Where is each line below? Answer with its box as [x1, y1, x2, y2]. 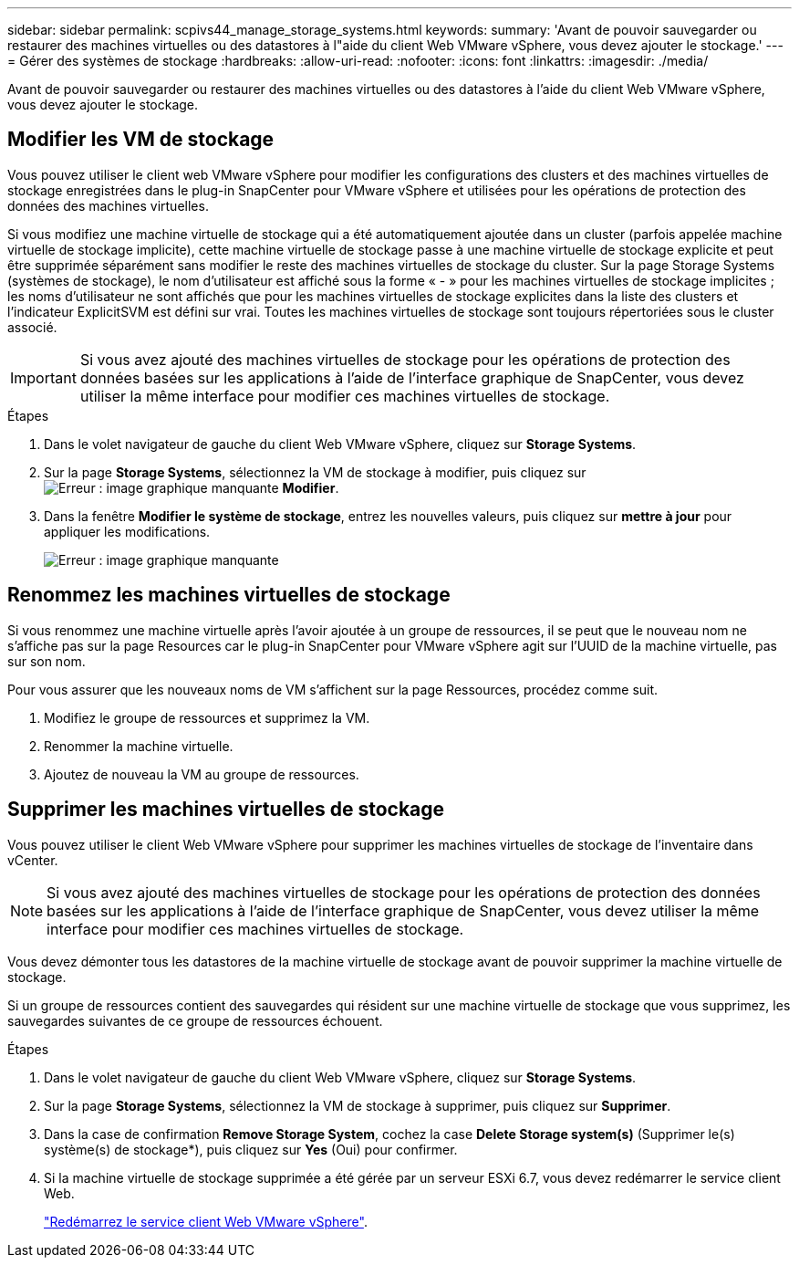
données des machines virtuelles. [7, 197, 209, 214]
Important [10, 368, 77, 387]
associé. [7, 319, 57, 335]
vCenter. [7, 852, 58, 868]
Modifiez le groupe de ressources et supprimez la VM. [44, 709, 370, 726]
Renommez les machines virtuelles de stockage [7, 583, 451, 607]
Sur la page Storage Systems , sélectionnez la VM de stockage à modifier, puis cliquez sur [44, 464, 586, 480]
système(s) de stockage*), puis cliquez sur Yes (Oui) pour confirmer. [44, 1141, 458, 1157]
